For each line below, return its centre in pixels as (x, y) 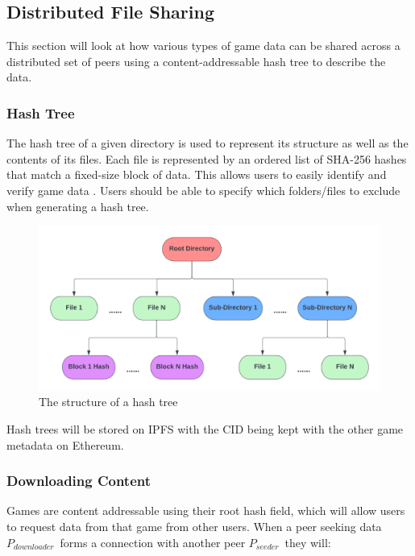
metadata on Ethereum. (65, 444)
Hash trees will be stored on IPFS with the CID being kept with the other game (205, 428)
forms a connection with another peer (153, 542)
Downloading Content (79, 481)
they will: (308, 542)
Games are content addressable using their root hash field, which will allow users (206, 510)
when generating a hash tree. (78, 206)
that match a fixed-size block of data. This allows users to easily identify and (197, 174)
